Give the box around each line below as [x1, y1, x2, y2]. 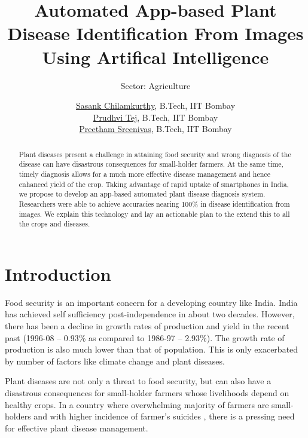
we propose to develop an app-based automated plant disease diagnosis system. [19, 189, 266, 199]
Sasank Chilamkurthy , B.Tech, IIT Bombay [75, 99, 236, 112]
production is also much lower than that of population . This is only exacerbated [5, 343, 298, 356]
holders [5, 410, 31, 422]
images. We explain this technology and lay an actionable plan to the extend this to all [19, 209, 290, 219]
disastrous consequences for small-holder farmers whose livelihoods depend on [5, 387, 289, 399]
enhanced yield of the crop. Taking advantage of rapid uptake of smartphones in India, [19, 179, 289, 189]
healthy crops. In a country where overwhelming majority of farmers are [5, 398, 269, 411]
